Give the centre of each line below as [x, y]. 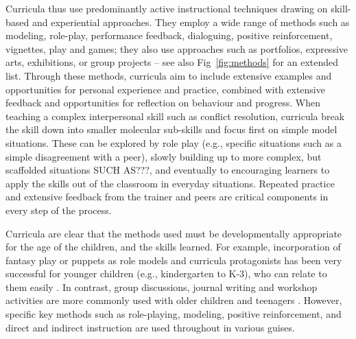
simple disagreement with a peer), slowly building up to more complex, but [164, 156]
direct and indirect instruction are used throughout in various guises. [150, 327]
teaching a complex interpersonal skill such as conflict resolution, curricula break [175, 116]
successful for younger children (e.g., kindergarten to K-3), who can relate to [166, 273]
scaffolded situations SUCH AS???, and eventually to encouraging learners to [168, 170]
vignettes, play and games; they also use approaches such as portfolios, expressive [177, 48]
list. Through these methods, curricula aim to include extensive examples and [169, 75]
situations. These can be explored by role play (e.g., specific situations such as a [174, 142]
